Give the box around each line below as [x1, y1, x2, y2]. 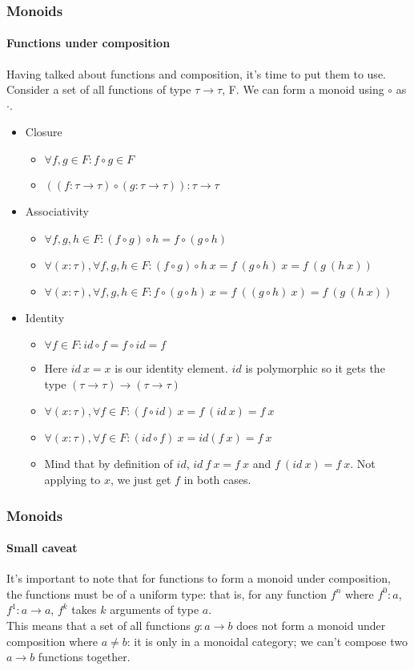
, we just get [110, 470, 171, 487]
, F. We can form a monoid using [222, 81, 384, 98]
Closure [25, 123, 62, 140]
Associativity [25, 203, 89, 220]
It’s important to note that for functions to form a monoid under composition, [6, 570, 391, 587]
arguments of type [110, 601, 199, 618]
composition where [6, 632, 98, 649]
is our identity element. [115, 360, 228, 377]
